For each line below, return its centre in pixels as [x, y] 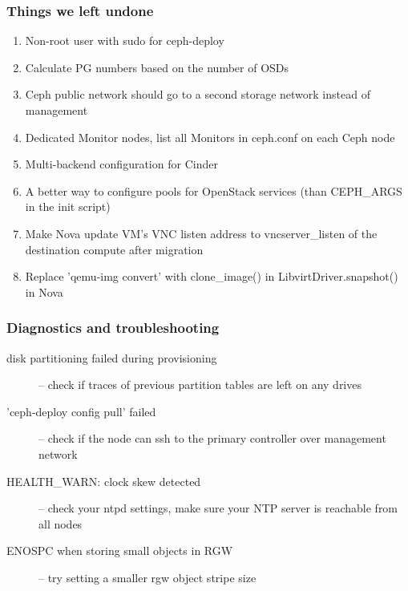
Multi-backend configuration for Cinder [121, 164]
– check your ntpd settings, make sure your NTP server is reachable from [218, 508]
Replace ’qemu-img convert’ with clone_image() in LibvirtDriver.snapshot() [212, 276]
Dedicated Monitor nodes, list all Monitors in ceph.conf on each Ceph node [210, 137]
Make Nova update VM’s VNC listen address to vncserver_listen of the [201, 233]
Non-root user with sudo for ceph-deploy [125, 40]
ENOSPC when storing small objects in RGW [120, 551]
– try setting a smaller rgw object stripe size [147, 577]
